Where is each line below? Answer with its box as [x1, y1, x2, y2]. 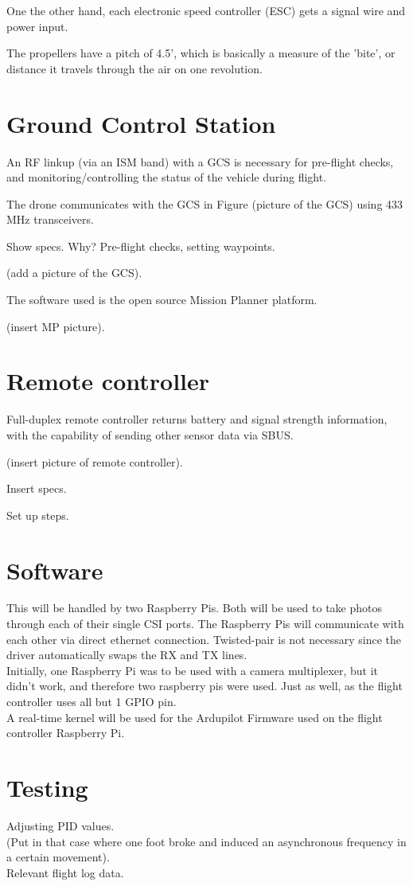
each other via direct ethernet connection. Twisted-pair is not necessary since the [6, 630, 401, 647]
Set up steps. [6, 506, 69, 523]
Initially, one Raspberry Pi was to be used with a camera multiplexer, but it [6, 662, 379, 678]
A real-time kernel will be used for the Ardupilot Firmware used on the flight [6, 708, 383, 725]
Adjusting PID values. [6, 817, 115, 833]
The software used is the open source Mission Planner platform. [6, 291, 318, 308]
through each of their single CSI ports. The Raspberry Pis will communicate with [6, 615, 404, 632]
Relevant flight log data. [6, 864, 124, 880]
